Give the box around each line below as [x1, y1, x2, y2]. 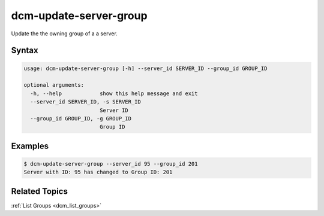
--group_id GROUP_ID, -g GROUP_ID [30, 115, 132, 122]
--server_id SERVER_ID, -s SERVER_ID [30, 99, 141, 105]
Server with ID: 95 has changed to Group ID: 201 [23, 169, 173, 176]
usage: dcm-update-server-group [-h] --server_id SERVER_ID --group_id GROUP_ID [23, 65, 268, 72]
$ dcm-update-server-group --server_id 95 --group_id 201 [23, 160, 198, 167]
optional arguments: [23, 81, 84, 89]
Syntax [11, 45, 38, 56]
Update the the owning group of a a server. [11, 30, 118, 37]
